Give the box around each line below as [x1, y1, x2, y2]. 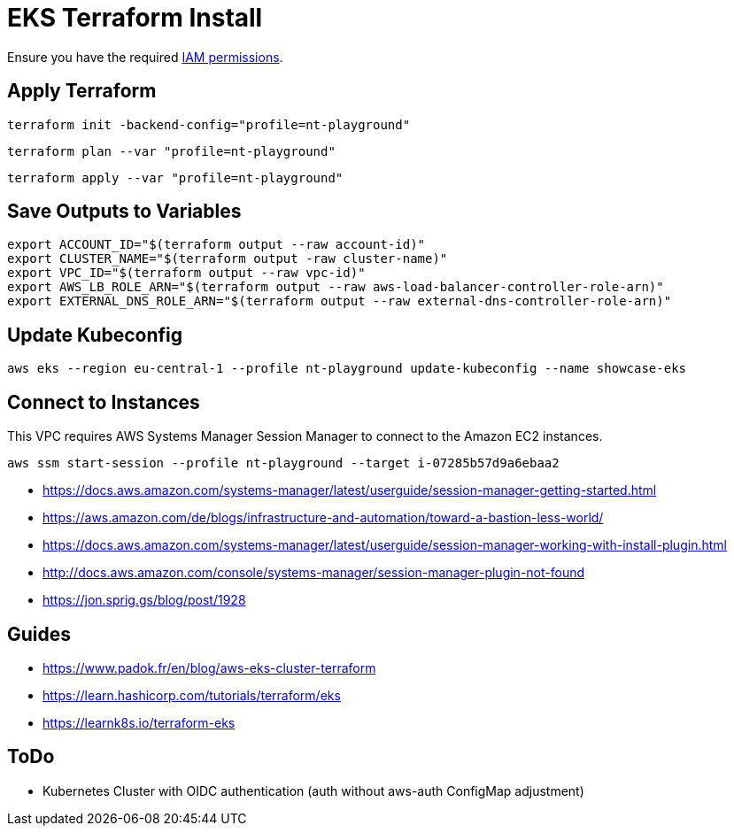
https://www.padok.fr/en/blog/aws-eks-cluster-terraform [42, 659, 376, 675]
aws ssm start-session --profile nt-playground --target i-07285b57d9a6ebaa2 [7, 456, 560, 471]
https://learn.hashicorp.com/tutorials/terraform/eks [42, 687, 341, 703]
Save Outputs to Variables [7, 200, 242, 223]
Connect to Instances [7, 390, 200, 413]
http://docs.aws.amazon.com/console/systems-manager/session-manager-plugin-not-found [42, 565, 585, 581]
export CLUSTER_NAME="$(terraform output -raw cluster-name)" [7, 251, 448, 266]
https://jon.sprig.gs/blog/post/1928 [42, 592, 246, 608]
